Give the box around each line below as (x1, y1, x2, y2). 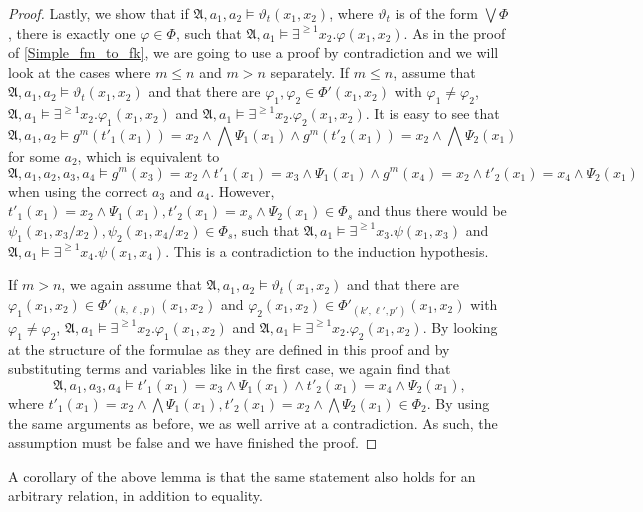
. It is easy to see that (365, 103, 500, 124)
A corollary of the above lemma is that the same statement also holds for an (8, 465, 476, 486)
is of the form (395, 3, 479, 23)
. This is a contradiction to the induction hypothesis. (165, 240, 489, 261)
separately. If (270, 61, 350, 82)
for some (8, 145, 60, 166)
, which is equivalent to (77, 145, 220, 166)
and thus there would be (357, 200, 507, 221)
